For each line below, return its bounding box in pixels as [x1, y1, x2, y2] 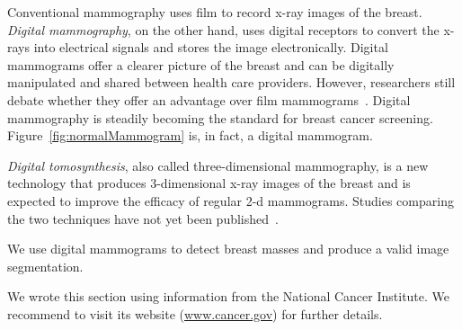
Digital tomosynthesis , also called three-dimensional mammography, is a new [7, 156, 429, 174]
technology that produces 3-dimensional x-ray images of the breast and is [7, 174, 411, 192]
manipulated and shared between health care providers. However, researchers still [7, 73, 456, 92]
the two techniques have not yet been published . [7, 209, 279, 227]
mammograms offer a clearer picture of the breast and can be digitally [7, 55, 395, 74]
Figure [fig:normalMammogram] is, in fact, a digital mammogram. [7, 126, 373, 145]
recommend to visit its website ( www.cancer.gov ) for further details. [7, 304, 383, 323]
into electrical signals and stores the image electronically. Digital [33, 38, 388, 57]
